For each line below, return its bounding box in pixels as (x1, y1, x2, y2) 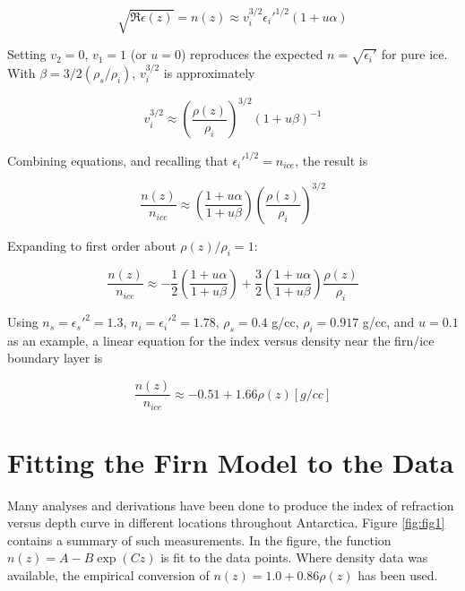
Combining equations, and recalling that (7, 150, 228, 169)
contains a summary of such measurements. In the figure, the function (7, 530, 392, 549)
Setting (7, 45, 47, 64)
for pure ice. (381, 45, 448, 64)
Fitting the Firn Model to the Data (7, 443, 454, 480)
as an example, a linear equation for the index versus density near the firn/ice (7, 330, 435, 349)
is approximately (163, 63, 255, 81)
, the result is (295, 150, 368, 169)
